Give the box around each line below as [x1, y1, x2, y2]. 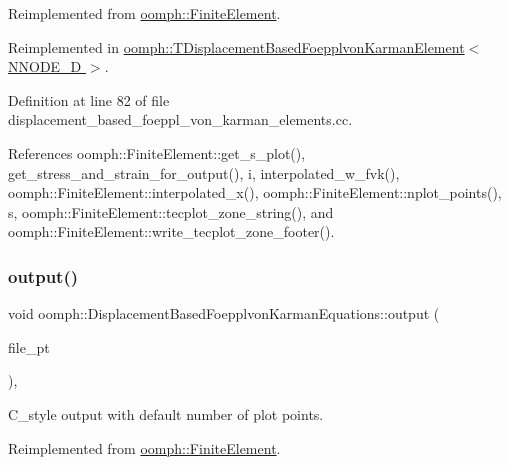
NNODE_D [8, 56, 82, 77]
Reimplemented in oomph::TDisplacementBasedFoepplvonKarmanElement [8, 36, 465, 57]
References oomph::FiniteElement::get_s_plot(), [8, 142, 306, 163]
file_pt [8, 336, 50, 357]
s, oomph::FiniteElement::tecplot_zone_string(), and [8, 201, 334, 222]
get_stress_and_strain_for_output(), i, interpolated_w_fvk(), [8, 162, 400, 183]
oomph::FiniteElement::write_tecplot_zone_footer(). [8, 221, 335, 242]
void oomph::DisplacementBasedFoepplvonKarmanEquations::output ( [8, 303, 440, 324]
